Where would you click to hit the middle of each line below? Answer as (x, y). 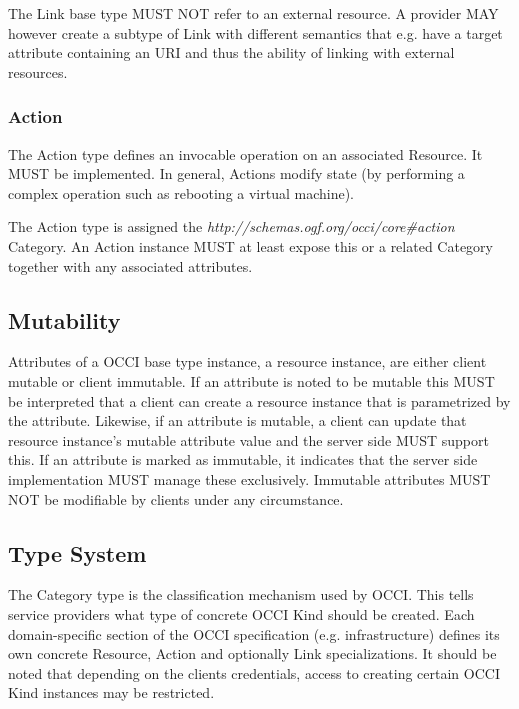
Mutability (64, 319)
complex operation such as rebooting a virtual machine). (181, 192)
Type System (77, 552)
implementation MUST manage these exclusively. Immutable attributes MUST (249, 478)
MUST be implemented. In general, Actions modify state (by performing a (236, 173)
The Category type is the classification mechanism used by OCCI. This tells (241, 594)
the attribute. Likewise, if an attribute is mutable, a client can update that (237, 420)
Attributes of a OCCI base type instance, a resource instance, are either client (247, 361)
